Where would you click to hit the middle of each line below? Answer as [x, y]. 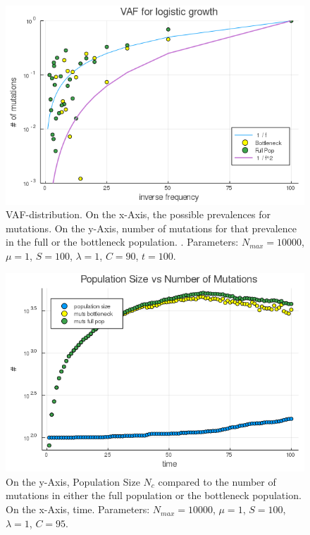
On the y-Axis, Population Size [73, 481]
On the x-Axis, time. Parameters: [78, 509]
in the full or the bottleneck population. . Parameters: [122, 242]
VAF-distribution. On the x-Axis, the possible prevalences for [138, 214]
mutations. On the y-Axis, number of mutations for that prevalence [151, 228]
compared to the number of [217, 481]
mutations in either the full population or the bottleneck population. [154, 495]
